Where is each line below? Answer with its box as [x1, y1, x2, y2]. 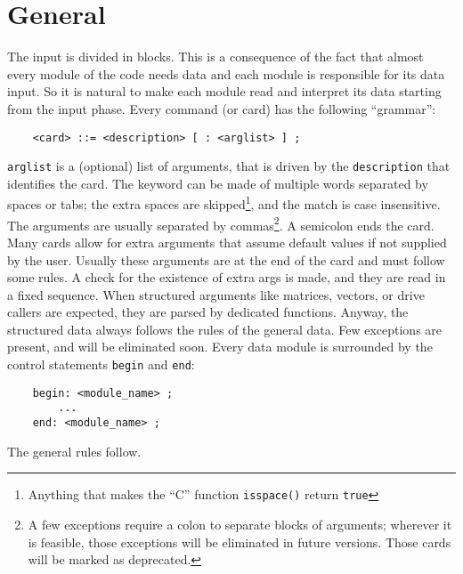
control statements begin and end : [7, 355, 195, 374]
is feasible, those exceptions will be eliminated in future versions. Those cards [28, 532, 451, 551]
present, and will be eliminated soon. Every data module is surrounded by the [7, 337, 433, 356]
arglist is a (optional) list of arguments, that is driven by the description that [7, 157, 451, 175]
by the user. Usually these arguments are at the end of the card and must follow [7, 250, 445, 269]
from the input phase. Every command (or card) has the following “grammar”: [7, 99, 436, 117]
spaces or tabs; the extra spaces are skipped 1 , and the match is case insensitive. [7, 192, 441, 214]
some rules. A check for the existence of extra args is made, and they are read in [7, 268, 446, 287]
